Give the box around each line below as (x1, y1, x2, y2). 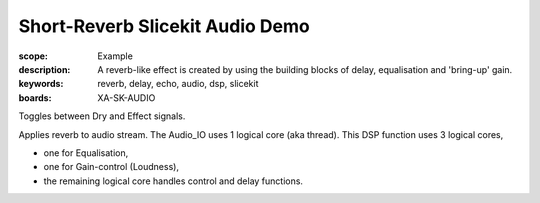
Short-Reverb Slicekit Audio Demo (18, 15, 310, 37)
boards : (18, 91, 52, 104)
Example (97, 50, 134, 62)
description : (18, 63, 71, 75)
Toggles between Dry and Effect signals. (18, 110, 186, 122)
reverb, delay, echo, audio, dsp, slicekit (97, 78, 259, 90)
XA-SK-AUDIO (97, 91, 156, 104)
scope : (18, 50, 49, 62)
